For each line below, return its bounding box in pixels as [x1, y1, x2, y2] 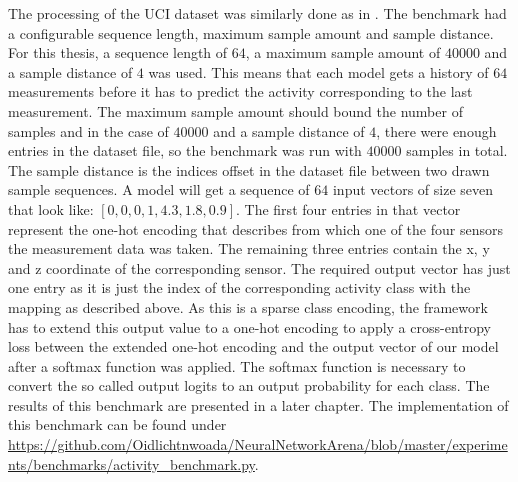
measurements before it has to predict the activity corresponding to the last [8, 81, 473, 102]
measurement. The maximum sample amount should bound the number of [8, 100, 463, 121]
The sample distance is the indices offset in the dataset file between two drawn [8, 159, 490, 180]
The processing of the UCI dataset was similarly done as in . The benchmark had [8, 3, 507, 23]
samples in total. [406, 140, 508, 161]
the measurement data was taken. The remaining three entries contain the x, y [8, 238, 490, 259]
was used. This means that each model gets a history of [148, 61, 489, 82]
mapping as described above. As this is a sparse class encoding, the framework [8, 296, 488, 317]
